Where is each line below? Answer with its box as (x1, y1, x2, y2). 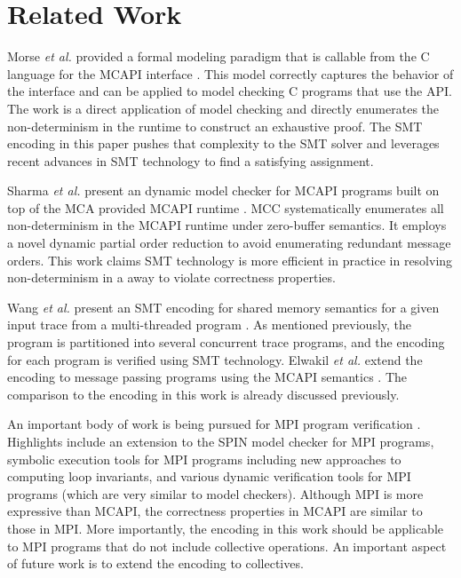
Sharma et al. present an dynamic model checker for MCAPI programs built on (7, 181, 440, 200)
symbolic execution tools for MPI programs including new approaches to (7, 449, 401, 468)
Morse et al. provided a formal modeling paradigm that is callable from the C (7, 47, 430, 66)
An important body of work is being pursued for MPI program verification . (7, 415, 421, 433)
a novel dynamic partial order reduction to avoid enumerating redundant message (7, 234, 451, 252)
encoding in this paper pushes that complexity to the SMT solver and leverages (7, 134, 440, 153)
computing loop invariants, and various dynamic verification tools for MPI (7, 467, 411, 486)
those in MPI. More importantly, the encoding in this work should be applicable (7, 519, 443, 537)
